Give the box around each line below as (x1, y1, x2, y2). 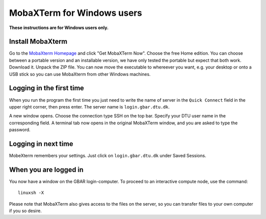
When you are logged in (9, 165, 84, 174)
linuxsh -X (18, 190, 44, 196)
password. (9, 127, 31, 133)
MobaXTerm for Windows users (9, 7, 142, 18)
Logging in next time (9, 140, 73, 148)
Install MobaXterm (9, 37, 67, 46)
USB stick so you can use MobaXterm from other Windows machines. (9, 71, 151, 77)
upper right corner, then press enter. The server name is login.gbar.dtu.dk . (9, 104, 170, 109)
